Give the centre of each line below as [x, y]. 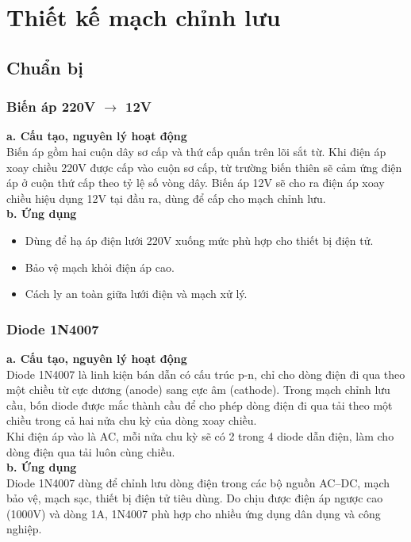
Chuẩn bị [45, 67]
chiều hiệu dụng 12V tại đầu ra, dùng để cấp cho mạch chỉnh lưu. [166, 198]
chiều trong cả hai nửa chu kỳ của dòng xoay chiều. [132, 420]
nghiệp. [24, 529]
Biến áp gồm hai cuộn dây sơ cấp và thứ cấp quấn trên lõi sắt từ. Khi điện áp [196, 151]
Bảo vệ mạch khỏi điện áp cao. [100, 267]
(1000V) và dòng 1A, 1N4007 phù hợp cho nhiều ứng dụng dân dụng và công [194, 513]
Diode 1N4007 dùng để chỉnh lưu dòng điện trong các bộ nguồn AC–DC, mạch [198, 482]
